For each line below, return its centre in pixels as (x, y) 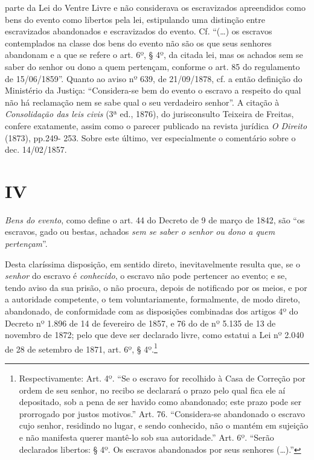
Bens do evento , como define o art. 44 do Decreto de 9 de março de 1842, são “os (155, 219)
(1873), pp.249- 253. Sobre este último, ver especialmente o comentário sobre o (150, 137)
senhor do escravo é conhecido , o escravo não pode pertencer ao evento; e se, (146, 276)
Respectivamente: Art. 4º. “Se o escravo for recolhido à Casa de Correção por (162, 378)
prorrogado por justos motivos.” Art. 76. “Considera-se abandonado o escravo (162, 413)
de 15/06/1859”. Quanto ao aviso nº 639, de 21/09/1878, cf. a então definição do (154, 78)
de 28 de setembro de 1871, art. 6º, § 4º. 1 (81, 348)
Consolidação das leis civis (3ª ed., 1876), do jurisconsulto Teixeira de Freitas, (149, 114)
